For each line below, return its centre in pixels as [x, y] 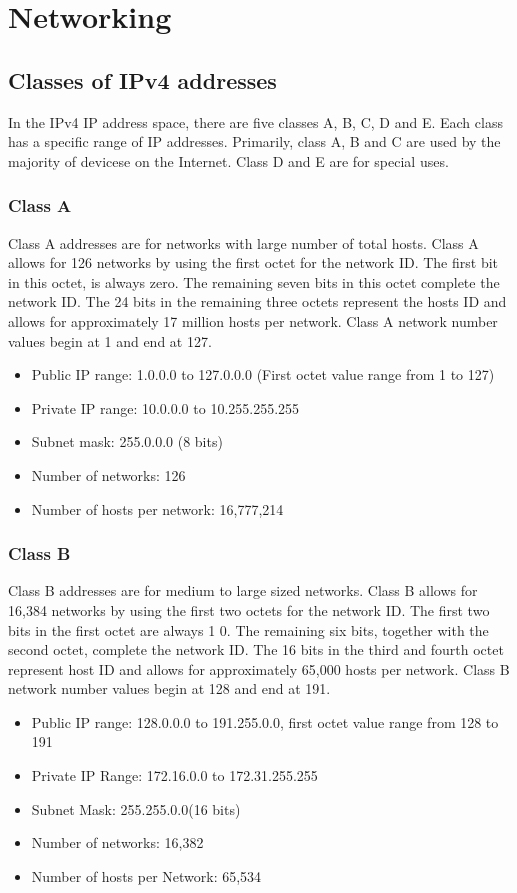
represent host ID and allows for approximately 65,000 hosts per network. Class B [259, 668]
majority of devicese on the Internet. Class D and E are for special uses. [228, 160]
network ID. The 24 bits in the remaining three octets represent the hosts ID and [257, 301]
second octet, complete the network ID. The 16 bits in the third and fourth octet [256, 649]
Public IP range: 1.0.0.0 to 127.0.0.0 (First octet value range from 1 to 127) [263, 374]
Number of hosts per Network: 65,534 [146, 875]
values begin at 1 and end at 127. [110, 340]
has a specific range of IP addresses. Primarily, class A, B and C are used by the [254, 141]
